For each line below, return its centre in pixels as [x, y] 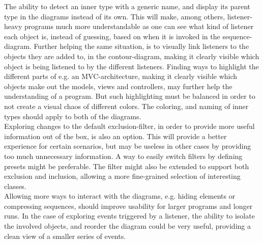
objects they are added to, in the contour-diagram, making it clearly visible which [132, 56]
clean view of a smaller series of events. [65, 236]
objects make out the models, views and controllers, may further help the [118, 86]
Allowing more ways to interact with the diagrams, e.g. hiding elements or [120, 196]
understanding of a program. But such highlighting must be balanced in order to [130, 96]
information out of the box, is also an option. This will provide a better [115, 136]
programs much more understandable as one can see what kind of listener [139, 26]
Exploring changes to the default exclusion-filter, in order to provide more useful [129, 126]
